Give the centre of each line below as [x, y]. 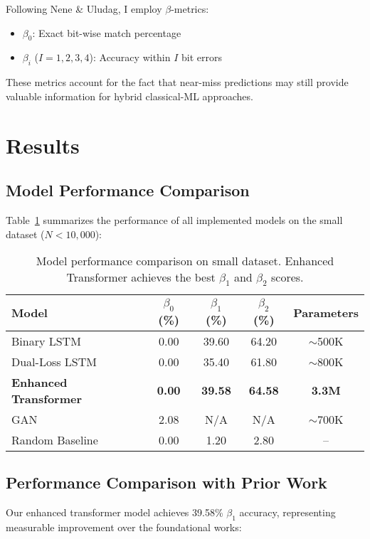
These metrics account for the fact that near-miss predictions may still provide [177, 82]
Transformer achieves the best [141, 277]
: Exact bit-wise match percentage [107, 32]
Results [43, 145]
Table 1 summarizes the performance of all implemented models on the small [174, 219]
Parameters [326, 313]
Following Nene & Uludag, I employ [84, 9]
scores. [287, 277]
